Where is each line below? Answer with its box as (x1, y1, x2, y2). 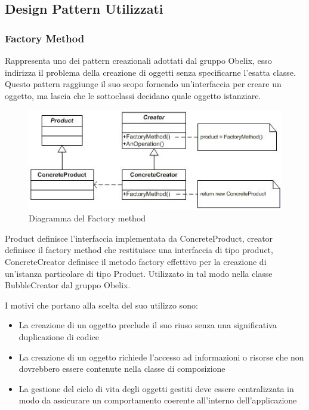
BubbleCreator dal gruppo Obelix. (5, 279, 131, 291)
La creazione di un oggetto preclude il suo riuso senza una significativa (18, 319, 277, 331)
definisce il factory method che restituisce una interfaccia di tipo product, (5, 243, 273, 256)
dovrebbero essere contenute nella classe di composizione (18, 362, 225, 375)
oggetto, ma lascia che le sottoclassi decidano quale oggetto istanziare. (5, 89, 261, 101)
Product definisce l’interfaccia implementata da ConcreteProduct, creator (5, 232, 273, 244)
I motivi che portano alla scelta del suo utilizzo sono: (5, 298, 198, 311)
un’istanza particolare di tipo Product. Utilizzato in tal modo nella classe (5, 267, 273, 279)
